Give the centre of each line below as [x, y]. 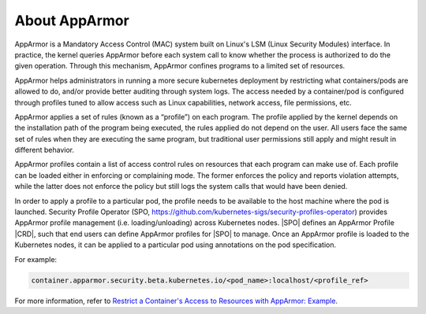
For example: [36, 259]
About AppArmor [72, 20]
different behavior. [45, 150]
